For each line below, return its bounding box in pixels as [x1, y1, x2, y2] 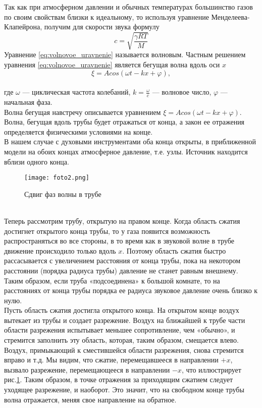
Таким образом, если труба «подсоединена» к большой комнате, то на [4, 275, 220, 285]
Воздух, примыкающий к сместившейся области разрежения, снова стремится [4, 344, 244, 355]
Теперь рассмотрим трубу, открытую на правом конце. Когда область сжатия [4, 215, 240, 226]
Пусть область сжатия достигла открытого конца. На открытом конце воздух [4, 305, 239, 315]
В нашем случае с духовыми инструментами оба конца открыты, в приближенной [4, 136, 256, 147]
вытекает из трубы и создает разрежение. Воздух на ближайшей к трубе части [4, 314, 245, 325]
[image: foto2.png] [24, 174, 89, 182]
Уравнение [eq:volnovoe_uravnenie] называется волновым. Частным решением [4, 49, 246, 60]
